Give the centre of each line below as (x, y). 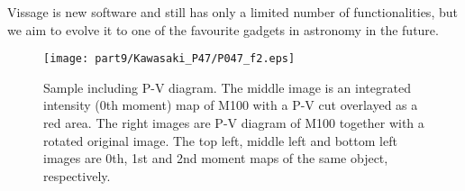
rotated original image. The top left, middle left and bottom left (220, 140)
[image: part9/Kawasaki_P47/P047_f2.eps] (169, 59)
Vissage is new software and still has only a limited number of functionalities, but (232, 12)
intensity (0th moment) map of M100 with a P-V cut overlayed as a (231, 105)
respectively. (77, 175)
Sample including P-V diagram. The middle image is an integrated (227, 87)
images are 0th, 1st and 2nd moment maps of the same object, (216, 158)
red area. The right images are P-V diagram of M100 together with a (234, 123)
